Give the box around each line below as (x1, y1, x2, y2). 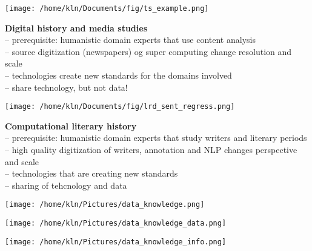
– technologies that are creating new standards (5, 167, 178, 180)
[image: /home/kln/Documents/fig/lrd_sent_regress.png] (5, 102, 235, 111)
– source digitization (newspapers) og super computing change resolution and (5, 45, 292, 57)
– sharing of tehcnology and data (5, 178, 127, 191)
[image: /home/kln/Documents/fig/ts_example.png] (5, 4, 209, 13)
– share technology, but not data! (5, 80, 128, 93)
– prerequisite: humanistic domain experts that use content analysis (5, 33, 256, 46)
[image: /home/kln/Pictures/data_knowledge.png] (5, 200, 205, 209)
